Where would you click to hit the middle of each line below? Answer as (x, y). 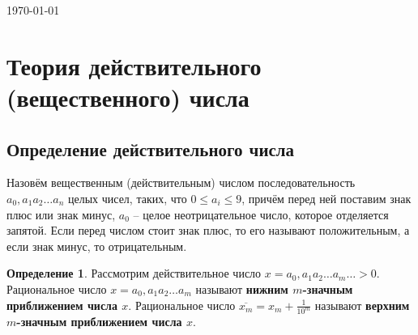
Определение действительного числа (151, 148)
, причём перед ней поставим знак (326, 198)
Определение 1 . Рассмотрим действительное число (134, 273)
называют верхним (362, 305)
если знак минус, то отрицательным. (97, 246)
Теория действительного (134, 65)
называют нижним (242, 288)
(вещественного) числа (128, 97)
